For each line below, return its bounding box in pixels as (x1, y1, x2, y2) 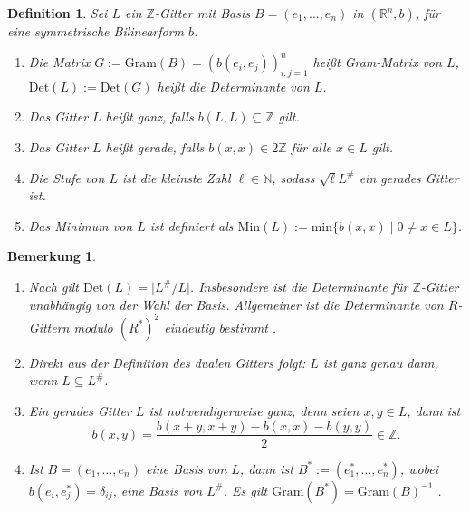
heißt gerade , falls (105, 138, 205, 157)
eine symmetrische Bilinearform (7, 22, 185, 40)
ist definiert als (149, 216, 234, 235)
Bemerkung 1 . (7, 246, 97, 266)
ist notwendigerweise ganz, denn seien (149, 401, 360, 420)
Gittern (28, 317, 70, 336)
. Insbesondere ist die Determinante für (189, 277, 408, 296)
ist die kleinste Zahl (121, 168, 231, 187)
